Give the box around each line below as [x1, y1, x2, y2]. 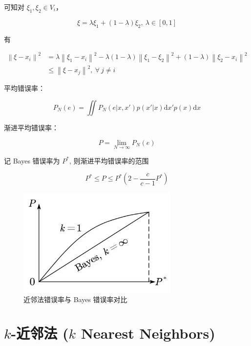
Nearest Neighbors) [81, 323, 215, 343]
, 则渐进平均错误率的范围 [69, 155, 149, 165]
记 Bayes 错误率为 [4, 155, 60, 165]
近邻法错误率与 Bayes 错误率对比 [23, 294, 127, 305]
